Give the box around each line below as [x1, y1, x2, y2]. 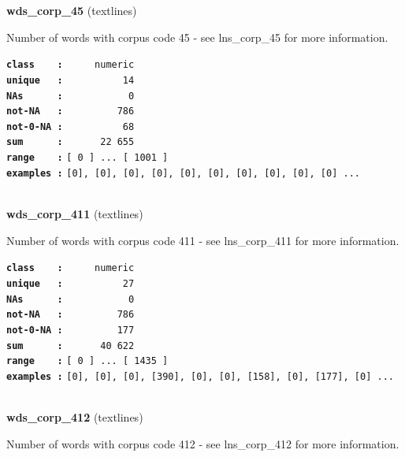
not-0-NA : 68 [6, 121, 135, 132]
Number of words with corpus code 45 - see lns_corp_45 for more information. [6, 28, 388, 45]
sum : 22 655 [6, 136, 135, 148]
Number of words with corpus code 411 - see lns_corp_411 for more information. [6, 232, 399, 248]
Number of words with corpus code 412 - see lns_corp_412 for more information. [6, 435, 399, 451]
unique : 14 [6, 74, 135, 86]
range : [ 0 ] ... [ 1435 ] [6, 355, 169, 367]
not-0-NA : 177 [6, 324, 135, 336]
